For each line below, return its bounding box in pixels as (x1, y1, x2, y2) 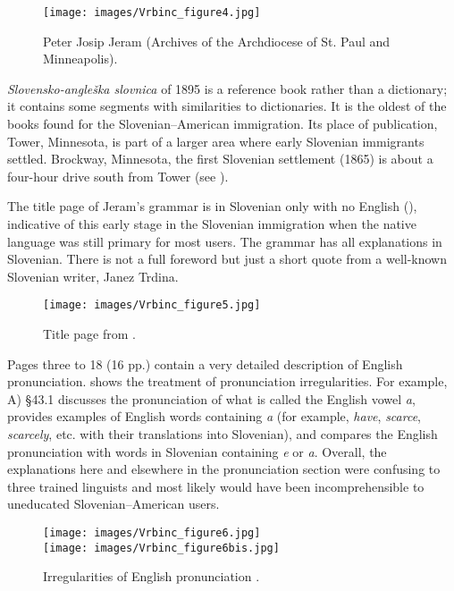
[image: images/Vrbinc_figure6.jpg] (43, 526, 261, 539)
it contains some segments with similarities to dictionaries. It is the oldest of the (7, 97, 447, 115)
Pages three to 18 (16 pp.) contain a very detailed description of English (7, 354, 403, 373)
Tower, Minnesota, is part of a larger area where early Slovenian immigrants (7, 131, 425, 150)
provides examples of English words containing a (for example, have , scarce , (7, 407, 421, 426)
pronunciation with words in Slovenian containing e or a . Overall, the (7, 442, 387, 460)
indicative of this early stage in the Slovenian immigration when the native (7, 215, 416, 232)
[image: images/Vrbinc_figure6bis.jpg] (43, 541, 280, 554)
